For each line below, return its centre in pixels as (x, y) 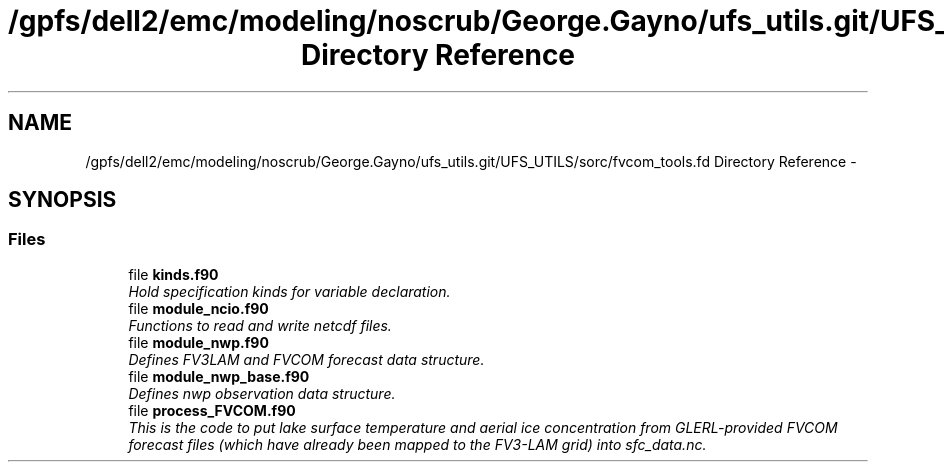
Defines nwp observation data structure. (262, 393)
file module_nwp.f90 (198, 342)
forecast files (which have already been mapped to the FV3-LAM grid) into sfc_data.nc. (417, 444)
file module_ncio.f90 (198, 308)
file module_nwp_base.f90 (219, 376)
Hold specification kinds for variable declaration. (289, 291)
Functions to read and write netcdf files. (260, 325)
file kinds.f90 (173, 274)
